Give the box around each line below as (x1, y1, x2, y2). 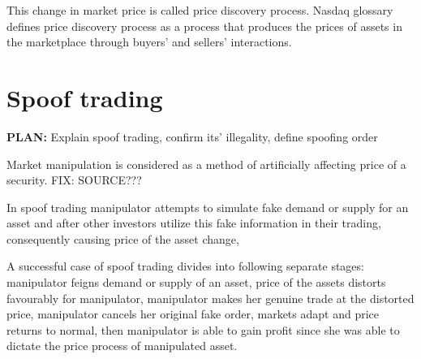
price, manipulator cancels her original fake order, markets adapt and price (6, 305, 379, 322)
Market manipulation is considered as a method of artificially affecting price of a (6, 155, 406, 172)
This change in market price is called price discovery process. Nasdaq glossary (6, 2, 393, 18)
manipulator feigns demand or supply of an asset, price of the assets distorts (6, 274, 386, 291)
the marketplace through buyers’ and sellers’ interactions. (6, 33, 292, 50)
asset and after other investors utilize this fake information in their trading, (6, 214, 381, 231)
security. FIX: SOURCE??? (6, 171, 142, 188)
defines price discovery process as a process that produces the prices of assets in (6, 17, 402, 34)
